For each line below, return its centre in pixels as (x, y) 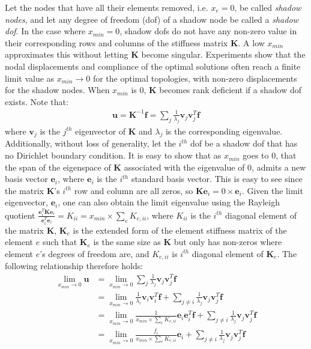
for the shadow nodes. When (57, 90)
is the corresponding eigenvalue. (224, 131)
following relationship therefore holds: (74, 266)
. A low (251, 42)
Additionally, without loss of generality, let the (90, 143)
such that (60, 242)
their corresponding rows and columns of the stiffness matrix (116, 42)
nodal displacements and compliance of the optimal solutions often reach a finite (153, 66)
